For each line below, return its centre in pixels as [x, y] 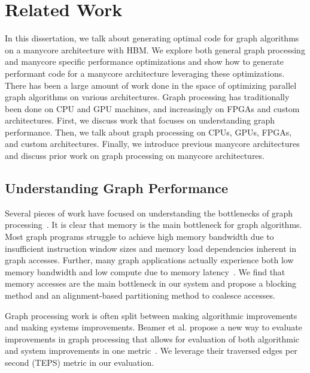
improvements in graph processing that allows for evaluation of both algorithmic [152, 339]
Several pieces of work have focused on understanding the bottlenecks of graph [149, 213]
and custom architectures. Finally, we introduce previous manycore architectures [152, 144]
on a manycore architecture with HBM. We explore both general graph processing [155, 49]
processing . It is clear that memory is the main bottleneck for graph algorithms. [154, 225]
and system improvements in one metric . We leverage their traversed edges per [151, 351]
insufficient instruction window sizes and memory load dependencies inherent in [151, 248]
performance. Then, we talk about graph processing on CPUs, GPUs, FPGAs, [148, 132]
